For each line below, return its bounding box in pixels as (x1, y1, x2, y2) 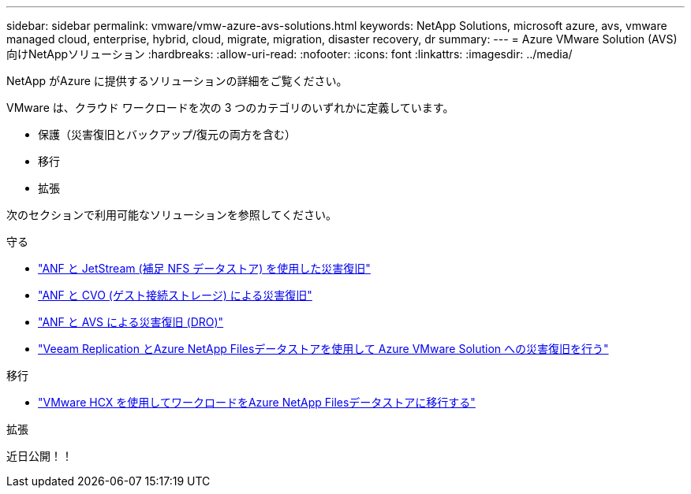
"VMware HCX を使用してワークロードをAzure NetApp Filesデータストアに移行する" (38, 396, 476, 409)
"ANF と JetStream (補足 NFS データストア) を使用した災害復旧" (38, 262, 371, 275)
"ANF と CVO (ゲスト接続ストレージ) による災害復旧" (38, 288, 312, 302)
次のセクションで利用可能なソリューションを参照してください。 (6, 208, 337, 221)
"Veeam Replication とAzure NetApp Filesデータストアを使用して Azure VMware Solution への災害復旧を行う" (38, 342, 609, 355)
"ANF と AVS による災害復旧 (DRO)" (38, 315, 224, 329)
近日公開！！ (6, 449, 73, 462)
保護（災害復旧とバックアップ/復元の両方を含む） (38, 128, 297, 141)
